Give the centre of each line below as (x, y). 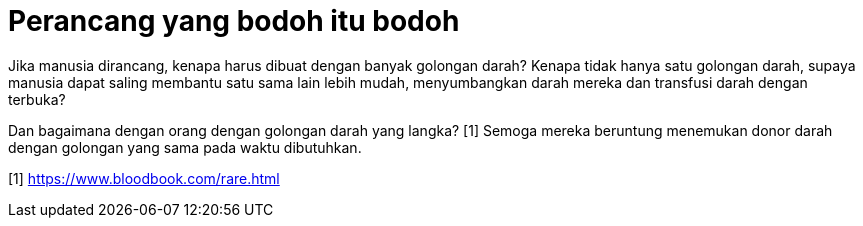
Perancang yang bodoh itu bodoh (234, 21)
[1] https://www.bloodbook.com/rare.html (144, 178)
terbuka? (37, 99)
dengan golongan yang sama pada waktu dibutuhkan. (185, 147)
